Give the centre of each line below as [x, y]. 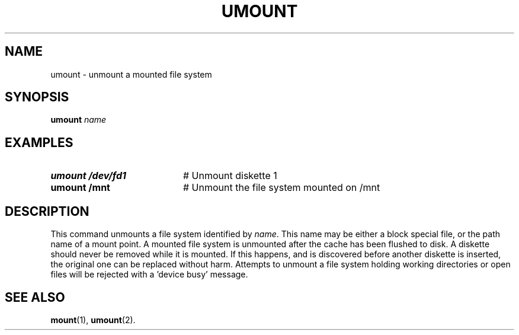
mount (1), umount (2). [93, 320]
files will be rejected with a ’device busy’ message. [149, 275]
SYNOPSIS [37, 97]
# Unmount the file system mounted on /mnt [281, 188]
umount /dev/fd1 [88, 176]
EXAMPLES [39, 142]
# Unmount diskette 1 [230, 176]
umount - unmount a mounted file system [131, 74]
